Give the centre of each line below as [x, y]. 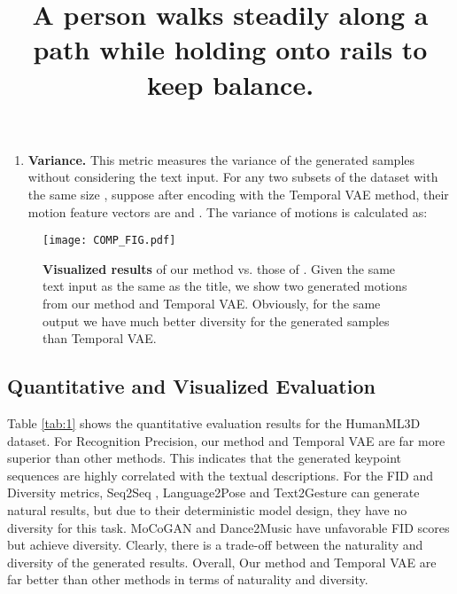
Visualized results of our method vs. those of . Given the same [219, 268]
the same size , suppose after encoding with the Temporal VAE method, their [238, 194]
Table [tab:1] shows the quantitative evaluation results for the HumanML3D [214, 422]
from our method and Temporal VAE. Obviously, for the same [212, 303]
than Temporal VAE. [100, 338]
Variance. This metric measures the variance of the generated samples [221, 159]
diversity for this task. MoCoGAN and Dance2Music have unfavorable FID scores [228, 527]
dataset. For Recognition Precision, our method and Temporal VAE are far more [226, 440]
